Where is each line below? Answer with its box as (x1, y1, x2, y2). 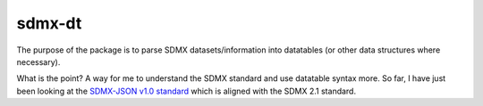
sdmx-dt (16, 13, 82, 33)
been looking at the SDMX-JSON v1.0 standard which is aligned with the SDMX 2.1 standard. (16, 86, 357, 96)
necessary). (16, 56, 61, 67)
